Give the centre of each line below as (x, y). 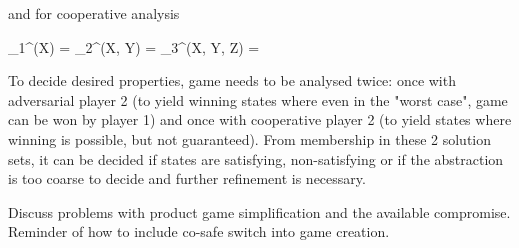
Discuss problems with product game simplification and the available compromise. (259, 211)
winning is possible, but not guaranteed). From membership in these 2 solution (250, 138)
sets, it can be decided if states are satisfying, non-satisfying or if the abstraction (256, 158)
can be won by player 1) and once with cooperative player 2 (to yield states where (260, 119)
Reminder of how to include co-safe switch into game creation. (199, 231)
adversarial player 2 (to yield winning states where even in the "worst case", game (258, 99)
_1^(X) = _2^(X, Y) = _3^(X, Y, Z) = (134, 46)
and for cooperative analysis (94, 13)
